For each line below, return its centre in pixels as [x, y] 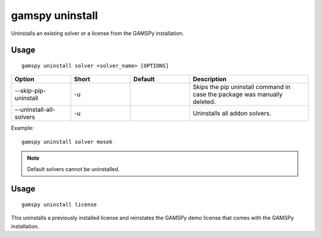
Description [210, 79]
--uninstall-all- [35, 110]
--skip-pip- [30, 91]
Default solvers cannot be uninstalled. [73, 169]
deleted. [204, 102]
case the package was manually [238, 94]
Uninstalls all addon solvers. [232, 113]
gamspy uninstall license [59, 204]
